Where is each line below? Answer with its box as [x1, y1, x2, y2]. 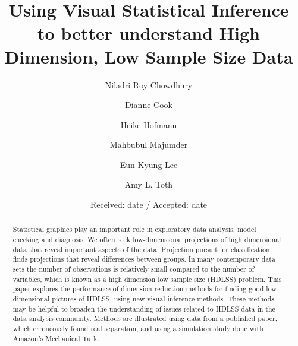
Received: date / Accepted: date [90, 198, 208, 211]
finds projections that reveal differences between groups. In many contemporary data [12, 254, 275, 264]
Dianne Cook [125, 99, 172, 111]
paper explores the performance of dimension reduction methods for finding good [12, 284, 264, 294]
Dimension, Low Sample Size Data [4, 44, 293, 68]
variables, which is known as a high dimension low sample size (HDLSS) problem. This [12, 274, 282, 284]
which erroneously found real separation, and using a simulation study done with [12, 323, 264, 334]
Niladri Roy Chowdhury [105, 78, 193, 91]
